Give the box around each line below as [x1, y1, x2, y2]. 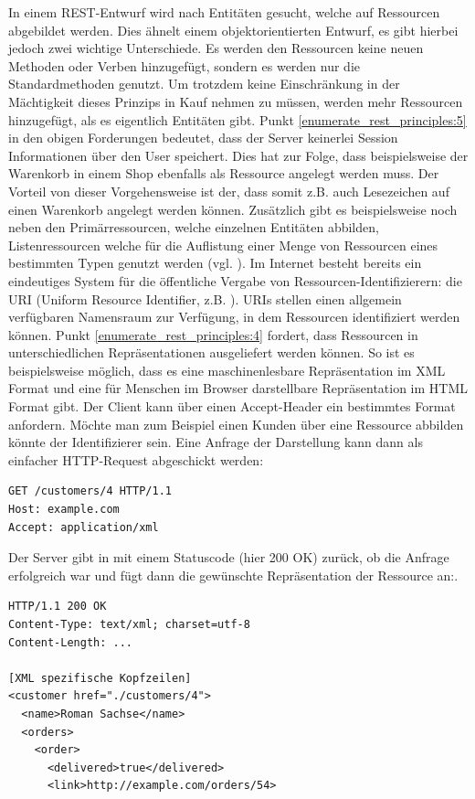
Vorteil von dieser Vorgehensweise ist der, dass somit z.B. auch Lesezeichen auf [8, 181, 449, 200]
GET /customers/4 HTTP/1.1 [8, 485, 172, 498]
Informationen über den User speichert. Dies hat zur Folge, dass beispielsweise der [8, 145, 469, 165]
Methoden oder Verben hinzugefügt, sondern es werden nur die [8, 56, 360, 75]
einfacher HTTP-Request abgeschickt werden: [8, 450, 264, 469]
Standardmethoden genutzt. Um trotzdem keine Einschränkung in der [8, 74, 400, 93]
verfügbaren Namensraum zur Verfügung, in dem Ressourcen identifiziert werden [8, 307, 460, 326]
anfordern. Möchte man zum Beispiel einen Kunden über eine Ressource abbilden [8, 414, 464, 433]
